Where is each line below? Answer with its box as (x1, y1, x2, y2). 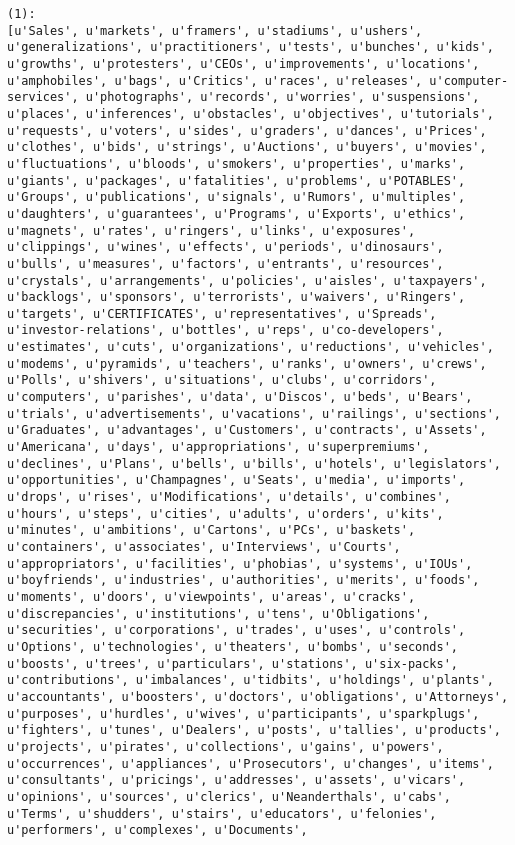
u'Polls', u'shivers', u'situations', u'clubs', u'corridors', (7, 373, 437, 388)
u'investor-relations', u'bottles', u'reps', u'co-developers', (7, 323, 444, 338)
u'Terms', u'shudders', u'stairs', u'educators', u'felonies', (7, 806, 437, 821)
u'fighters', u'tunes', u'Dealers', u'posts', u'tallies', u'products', (7, 723, 501, 738)
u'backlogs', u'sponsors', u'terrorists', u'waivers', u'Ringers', (7, 290, 466, 305)
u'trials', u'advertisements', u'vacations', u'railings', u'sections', (7, 406, 501, 421)
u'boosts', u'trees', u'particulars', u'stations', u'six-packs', (7, 656, 459, 671)
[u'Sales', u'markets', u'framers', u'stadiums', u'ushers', (7, 23, 423, 38)
